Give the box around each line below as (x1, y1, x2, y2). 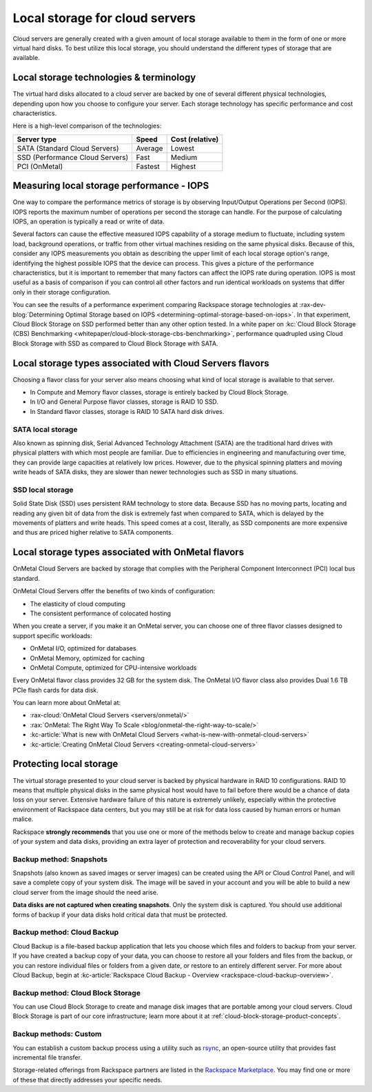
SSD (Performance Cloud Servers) (17, 152, 129, 162)
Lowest (170, 143, 194, 153)
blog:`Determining (12, 310, 65, 319)
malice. (12, 815, 34, 824)
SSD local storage (12, 485, 74, 495)
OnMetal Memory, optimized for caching (30, 654, 145, 662)
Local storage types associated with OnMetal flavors (12, 546, 245, 558)
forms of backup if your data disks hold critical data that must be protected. (12, 911, 227, 919)
